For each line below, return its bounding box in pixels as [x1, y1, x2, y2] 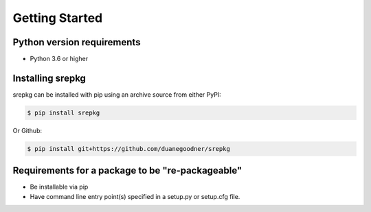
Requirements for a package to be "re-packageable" [12, 165, 243, 176]
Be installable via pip [30, 182, 89, 191]
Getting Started [12, 10, 103, 25]
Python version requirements [12, 36, 141, 48]
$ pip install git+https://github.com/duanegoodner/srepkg [27, 145, 230, 152]
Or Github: [12, 126, 43, 134]
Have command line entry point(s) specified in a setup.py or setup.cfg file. [30, 192, 240, 200]
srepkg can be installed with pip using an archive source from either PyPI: [12, 90, 221, 99]
